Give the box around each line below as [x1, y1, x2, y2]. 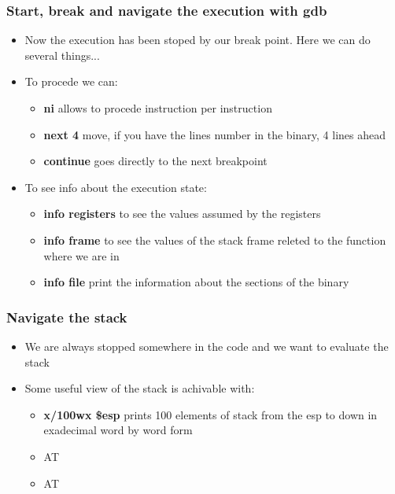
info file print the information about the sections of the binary [43, 274, 349, 290]
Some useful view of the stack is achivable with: [24, 380, 255, 396]
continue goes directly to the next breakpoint [43, 153, 268, 169]
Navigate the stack [6, 307, 127, 326]
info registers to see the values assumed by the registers [43, 205, 321, 222]
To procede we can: [24, 73, 118, 90]
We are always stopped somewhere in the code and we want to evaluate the [24, 337, 389, 354]
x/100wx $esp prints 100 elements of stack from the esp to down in [43, 406, 378, 422]
